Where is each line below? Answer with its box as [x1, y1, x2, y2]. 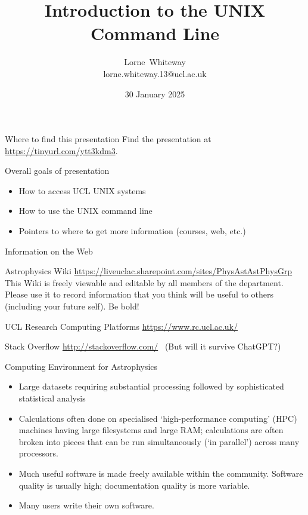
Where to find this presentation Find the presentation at [5, 133, 211, 145]
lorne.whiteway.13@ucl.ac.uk [103, 67, 207, 79]
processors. [18, 447, 58, 459]
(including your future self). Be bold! [5, 300, 139, 312]
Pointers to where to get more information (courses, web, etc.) [18, 225, 246, 237]
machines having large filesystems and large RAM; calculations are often [18, 424, 284, 436]
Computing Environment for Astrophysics [5, 360, 158, 372]
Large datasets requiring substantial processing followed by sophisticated [18, 380, 284, 393]
